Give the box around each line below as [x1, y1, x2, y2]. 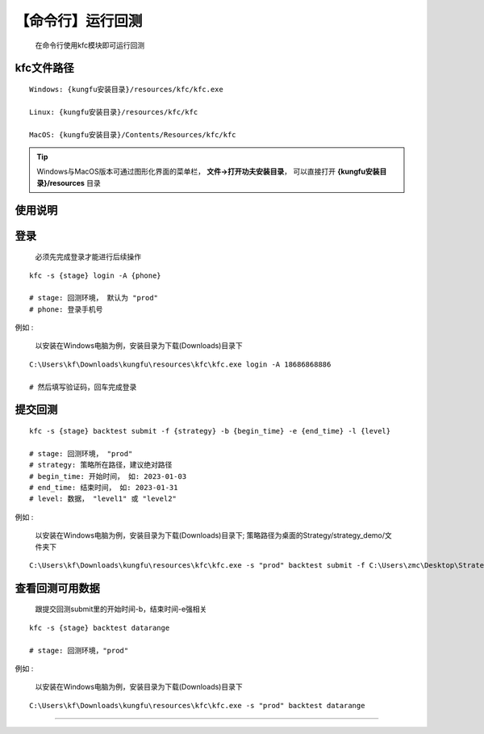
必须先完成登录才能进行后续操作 [35, 252, 141, 262]
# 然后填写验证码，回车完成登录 [29, 382, 137, 392]
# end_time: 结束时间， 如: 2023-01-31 [29, 483, 178, 492]
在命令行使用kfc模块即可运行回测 [35, 40, 145, 50]
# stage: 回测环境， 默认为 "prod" [29, 293, 159, 303]
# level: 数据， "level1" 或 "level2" [29, 494, 177, 504]
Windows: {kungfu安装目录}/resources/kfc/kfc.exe [29, 85, 223, 94]
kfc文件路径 [15, 61, 74, 75]
